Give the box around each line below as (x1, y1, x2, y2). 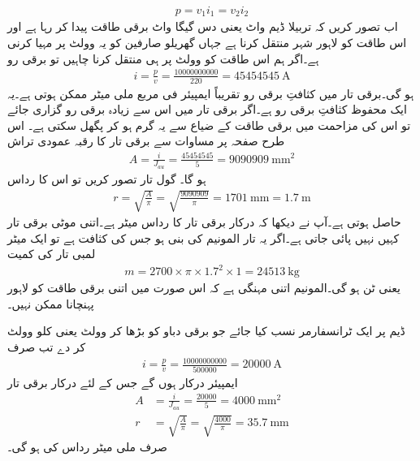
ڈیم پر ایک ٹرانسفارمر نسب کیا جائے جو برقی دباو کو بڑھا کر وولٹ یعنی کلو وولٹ (7, 322, 405, 339)
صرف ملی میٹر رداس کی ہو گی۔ (7, 438, 167, 455)
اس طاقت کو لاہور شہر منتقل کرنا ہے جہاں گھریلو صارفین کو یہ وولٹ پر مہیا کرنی (7, 34, 407, 51)
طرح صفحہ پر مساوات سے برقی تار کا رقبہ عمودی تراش (7, 132, 285, 149)
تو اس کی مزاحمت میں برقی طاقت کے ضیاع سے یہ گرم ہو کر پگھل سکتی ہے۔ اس (7, 116, 411, 133)
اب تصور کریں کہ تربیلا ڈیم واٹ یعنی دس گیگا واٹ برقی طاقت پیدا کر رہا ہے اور (7, 18, 398, 35)
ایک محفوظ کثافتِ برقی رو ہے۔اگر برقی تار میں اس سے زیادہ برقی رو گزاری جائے (7, 101, 407, 118)
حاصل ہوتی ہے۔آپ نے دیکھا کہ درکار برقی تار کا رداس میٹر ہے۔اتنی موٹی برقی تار (7, 213, 401, 230)
